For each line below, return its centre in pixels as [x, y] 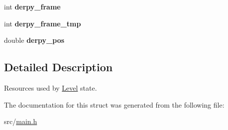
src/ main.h [21, 121]
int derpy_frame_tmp [43, 23]
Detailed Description [58, 67]
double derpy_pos [34, 40]
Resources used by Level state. [51, 87]
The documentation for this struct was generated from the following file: [114, 104]
